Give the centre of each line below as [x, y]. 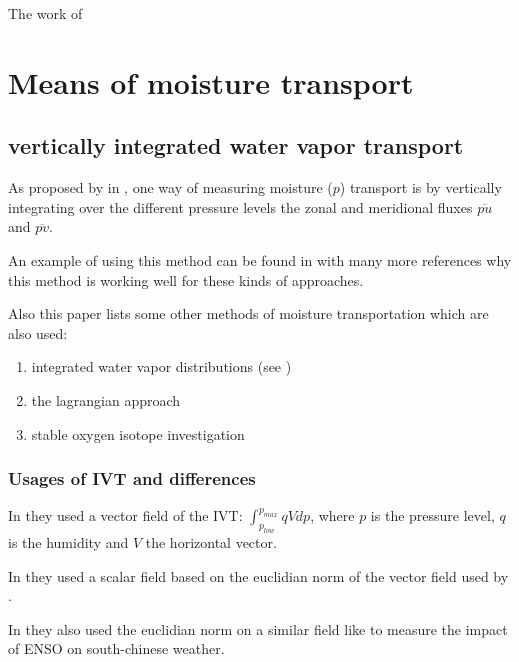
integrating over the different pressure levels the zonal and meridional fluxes [240, 206]
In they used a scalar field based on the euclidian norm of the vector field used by [258, 575]
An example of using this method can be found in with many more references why [260, 259]
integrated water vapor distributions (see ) [161, 366]
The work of [45, 13]
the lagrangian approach [106, 399]
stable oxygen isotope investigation [138, 433]
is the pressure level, [432, 515]
